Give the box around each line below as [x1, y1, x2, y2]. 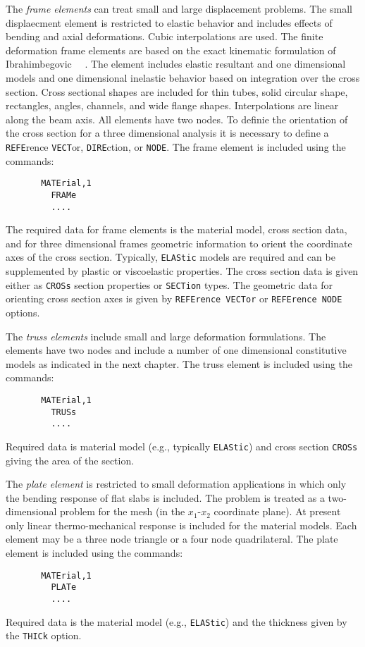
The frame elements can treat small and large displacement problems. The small [6, 1, 352, 16]
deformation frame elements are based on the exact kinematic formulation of [6, 42, 336, 57]
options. [6, 304, 40, 319]
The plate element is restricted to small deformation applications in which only [6, 476, 347, 491]
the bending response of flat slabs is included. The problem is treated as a [6, 490, 325, 505]
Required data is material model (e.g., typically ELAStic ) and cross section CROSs [6, 438, 358, 453]
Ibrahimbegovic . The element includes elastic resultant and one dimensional [6, 56, 346, 71]
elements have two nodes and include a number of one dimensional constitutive [6, 343, 347, 357]
